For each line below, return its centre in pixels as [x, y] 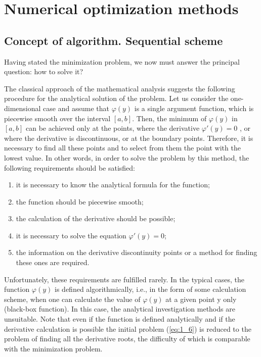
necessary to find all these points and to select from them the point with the [122, 148]
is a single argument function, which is [194, 108]
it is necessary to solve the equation [71, 235]
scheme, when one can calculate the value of [72, 299]
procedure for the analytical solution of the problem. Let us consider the [116, 98]
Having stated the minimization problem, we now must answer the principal [122, 61]
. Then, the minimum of [169, 118]
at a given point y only [201, 299]
